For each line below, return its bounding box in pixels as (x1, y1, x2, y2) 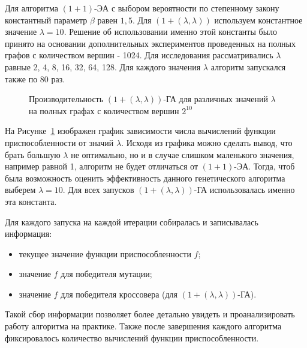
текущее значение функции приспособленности (19, 247, 191, 260)
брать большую (5, 148, 61, 160)
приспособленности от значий (5, 136, 114, 148)
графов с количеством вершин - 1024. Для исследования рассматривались (5, 49, 273, 61)
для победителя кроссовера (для (61, 287, 178, 300)
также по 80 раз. (5, 72, 65, 85)
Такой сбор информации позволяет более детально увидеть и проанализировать (5, 308, 295, 320)
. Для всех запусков (62, 183, 134, 196)
